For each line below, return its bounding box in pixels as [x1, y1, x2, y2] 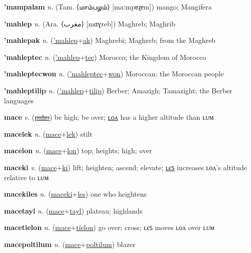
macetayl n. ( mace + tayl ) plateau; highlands [4, 205, 142, 216]
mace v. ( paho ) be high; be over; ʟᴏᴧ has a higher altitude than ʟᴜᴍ [4, 112, 214, 122]
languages [4, 95, 34, 105]
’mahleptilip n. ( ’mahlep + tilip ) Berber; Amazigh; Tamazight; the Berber [4, 85, 232, 95]
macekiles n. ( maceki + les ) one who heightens [4, 189, 147, 199]
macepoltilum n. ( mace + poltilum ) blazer [4, 239, 135, 249]
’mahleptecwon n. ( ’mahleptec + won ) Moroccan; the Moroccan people [4, 68, 224, 79]
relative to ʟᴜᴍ [4, 172, 49, 182]
